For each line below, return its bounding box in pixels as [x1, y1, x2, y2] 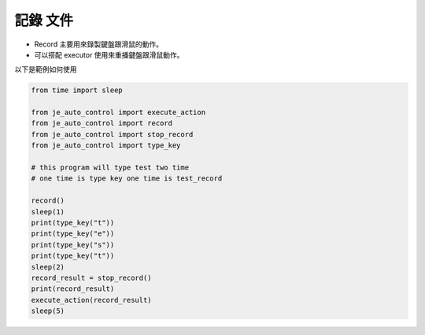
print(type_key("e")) [31, 229, 115, 238]
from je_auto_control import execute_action [31, 108, 206, 117]
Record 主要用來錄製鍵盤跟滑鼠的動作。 [34, 39, 163, 49]
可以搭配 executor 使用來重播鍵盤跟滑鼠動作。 [34, 50, 184, 59]
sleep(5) [31, 307, 65, 315]
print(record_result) [31, 285, 115, 293]
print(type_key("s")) [31, 240, 115, 249]
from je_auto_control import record [31, 119, 173, 128]
